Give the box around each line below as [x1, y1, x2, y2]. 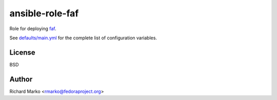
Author [9, 74, 33, 84]
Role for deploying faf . [9, 26, 56, 32]
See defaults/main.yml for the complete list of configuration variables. [9, 35, 157, 41]
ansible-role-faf [9, 8, 79, 19]
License [9, 48, 35, 57]
